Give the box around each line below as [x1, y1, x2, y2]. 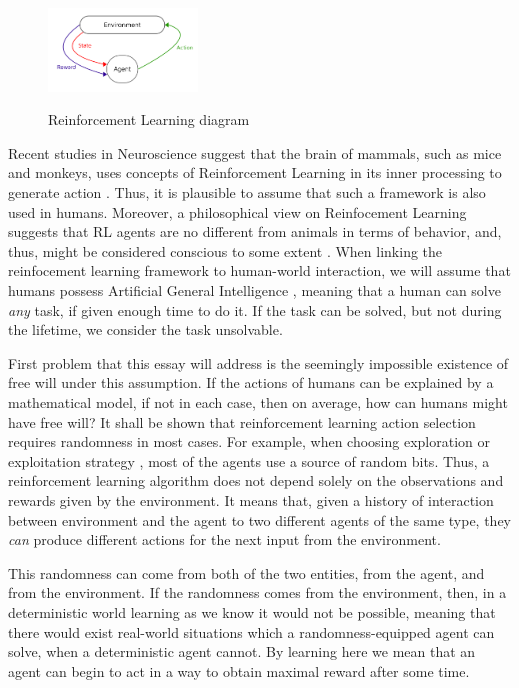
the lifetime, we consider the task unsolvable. [8, 319, 283, 340]
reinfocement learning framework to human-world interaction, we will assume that [8, 260, 511, 281]
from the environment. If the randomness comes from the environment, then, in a [8, 582, 507, 603]
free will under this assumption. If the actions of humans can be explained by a [8, 372, 494, 393]
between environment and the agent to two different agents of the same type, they [8, 509, 512, 530]
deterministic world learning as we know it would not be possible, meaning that [8, 601, 496, 622]
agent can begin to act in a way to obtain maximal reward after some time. [8, 660, 470, 681]
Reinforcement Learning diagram [48, 109, 250, 130]
